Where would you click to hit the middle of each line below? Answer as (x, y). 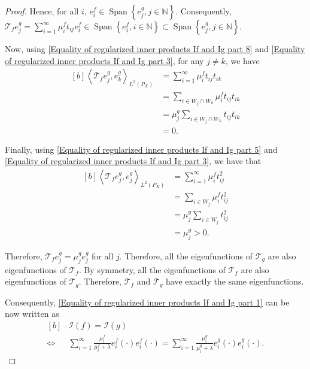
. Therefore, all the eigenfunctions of (186, 255)
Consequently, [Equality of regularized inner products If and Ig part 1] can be (147, 302)
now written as (32, 314)
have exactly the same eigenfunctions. (235, 281)
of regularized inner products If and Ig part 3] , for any (104, 60)
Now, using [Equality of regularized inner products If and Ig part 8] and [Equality (155, 49)
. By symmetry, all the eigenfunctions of (152, 269)
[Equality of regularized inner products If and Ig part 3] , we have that (133, 161)
